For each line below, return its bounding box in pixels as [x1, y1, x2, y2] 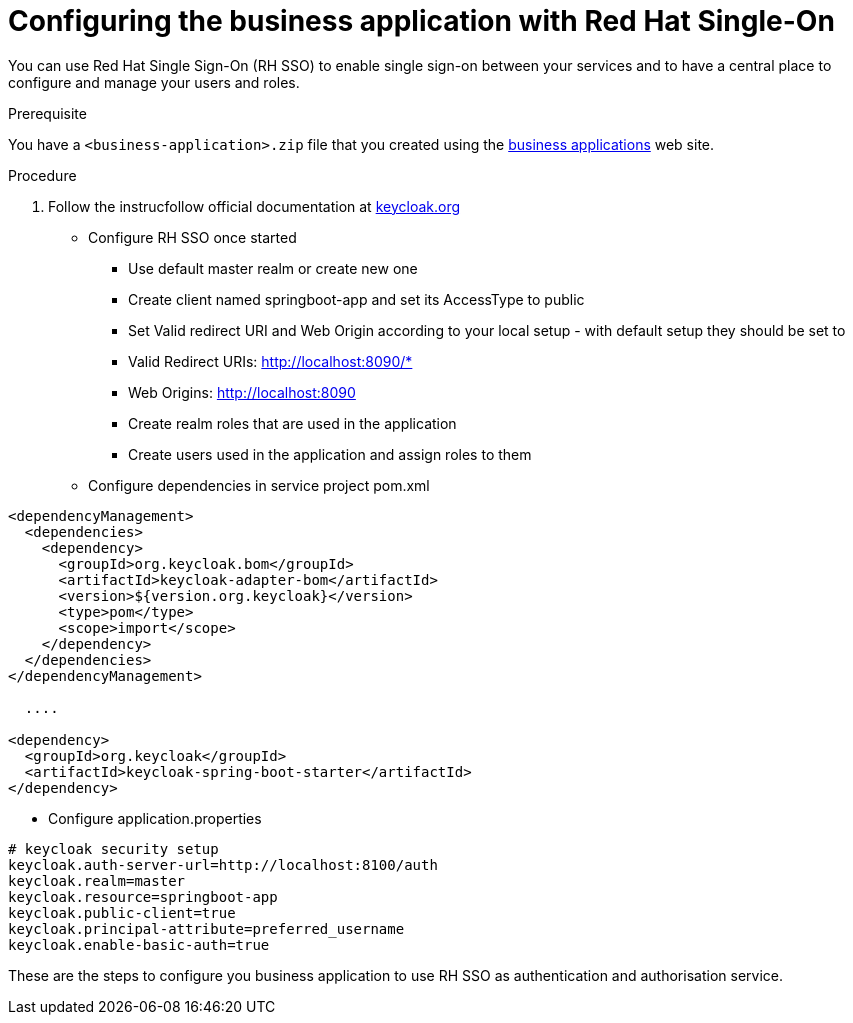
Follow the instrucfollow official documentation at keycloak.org [48, 197, 461, 215]
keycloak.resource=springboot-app [8, 888, 278, 905]
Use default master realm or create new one [128, 259, 418, 277]
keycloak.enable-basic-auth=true [8, 936, 270, 953]
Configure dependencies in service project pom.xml [88, 476, 430, 494]
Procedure [8, 166, 77, 184]
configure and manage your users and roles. [8, 73, 300, 91]
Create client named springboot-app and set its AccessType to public [128, 290, 585, 308]
